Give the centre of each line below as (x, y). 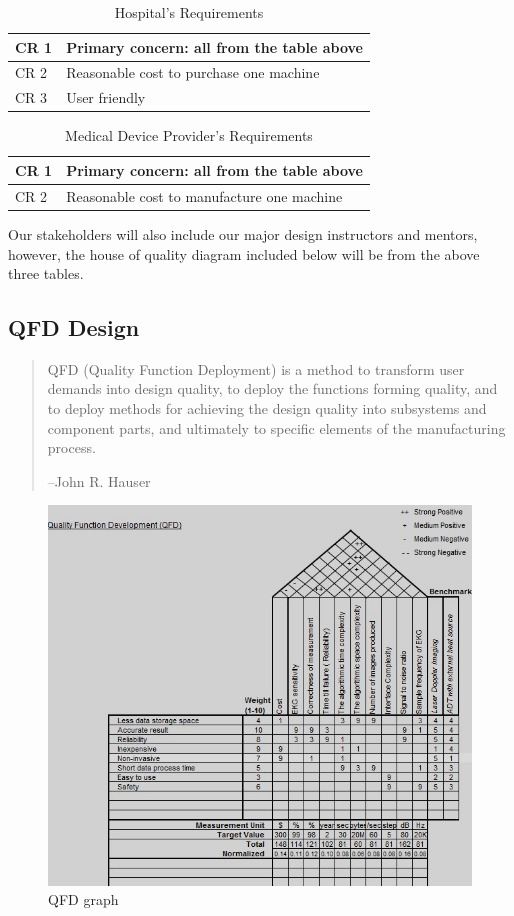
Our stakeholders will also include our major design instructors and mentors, (243, 233)
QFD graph (83, 899)
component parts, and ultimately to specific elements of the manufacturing (276, 427)
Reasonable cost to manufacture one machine (204, 195)
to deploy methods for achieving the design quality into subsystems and (267, 408)
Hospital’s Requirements (189, 12)
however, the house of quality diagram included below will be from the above (244, 253)
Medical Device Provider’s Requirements (189, 135)
